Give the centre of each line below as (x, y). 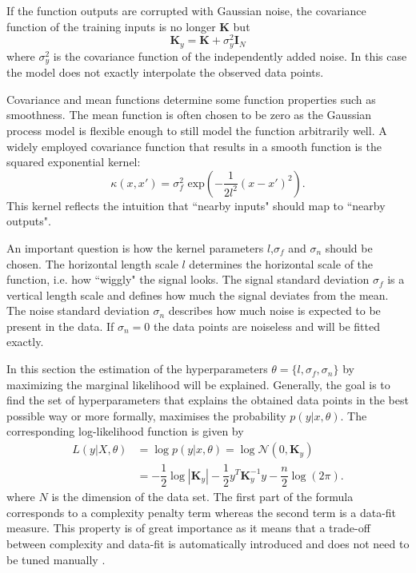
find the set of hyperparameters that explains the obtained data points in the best (208, 400)
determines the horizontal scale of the (281, 263)
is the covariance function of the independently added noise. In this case (230, 56)
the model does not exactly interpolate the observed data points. (165, 72)
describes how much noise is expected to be (274, 310)
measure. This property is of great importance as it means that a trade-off (188, 528)
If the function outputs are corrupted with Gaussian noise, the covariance (186, 10)
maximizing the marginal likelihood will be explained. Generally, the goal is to (198, 384)
